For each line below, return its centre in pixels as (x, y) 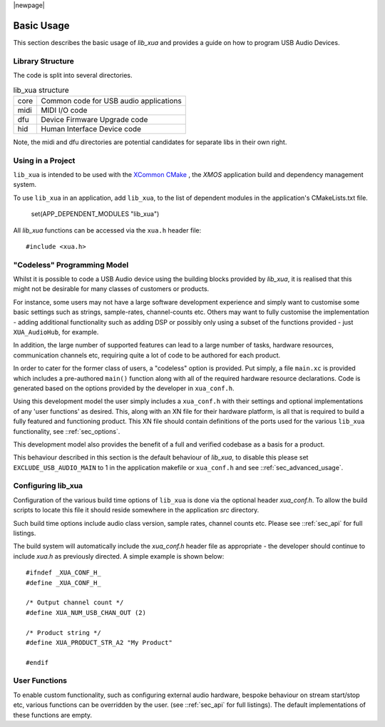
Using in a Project (44, 161)
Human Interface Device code (91, 128)
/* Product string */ (63, 632)
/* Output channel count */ (75, 603)
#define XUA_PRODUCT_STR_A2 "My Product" (99, 642)
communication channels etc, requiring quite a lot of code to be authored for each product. (147, 355)
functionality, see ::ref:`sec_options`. (67, 431)
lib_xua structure (41, 90)
